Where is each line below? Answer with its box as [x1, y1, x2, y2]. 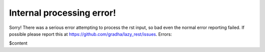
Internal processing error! [9, 7, 116, 18]
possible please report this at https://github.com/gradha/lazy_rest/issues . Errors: [9, 31, 172, 37]
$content [9, 40, 28, 46]
